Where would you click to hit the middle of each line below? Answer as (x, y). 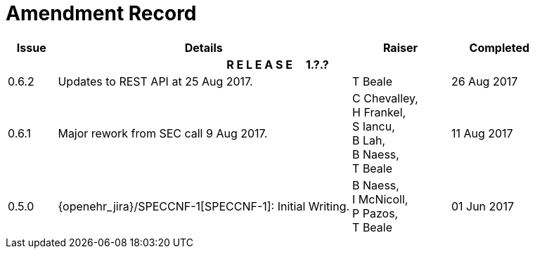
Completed (499, 47)
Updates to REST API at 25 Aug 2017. (155, 81)
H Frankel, (379, 112)
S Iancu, (374, 126)
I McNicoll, (380, 199)
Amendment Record (101, 13)
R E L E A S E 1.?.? (278, 64)
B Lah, (369, 140)
